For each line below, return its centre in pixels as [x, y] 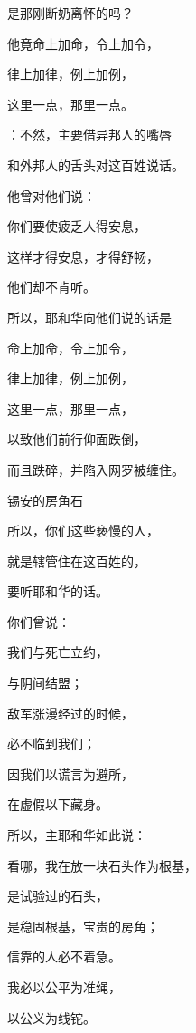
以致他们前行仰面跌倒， [77, 439]
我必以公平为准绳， [64, 987]
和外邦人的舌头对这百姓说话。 [96, 164]
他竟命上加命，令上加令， [83, 43]
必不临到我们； [51, 743]
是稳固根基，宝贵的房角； [83, 926]
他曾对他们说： [51, 195]
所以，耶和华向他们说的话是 [89, 317]
